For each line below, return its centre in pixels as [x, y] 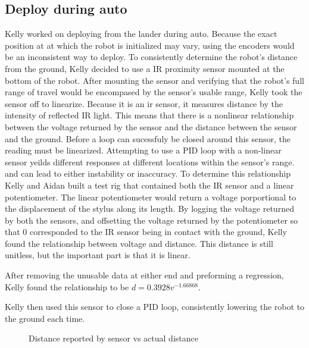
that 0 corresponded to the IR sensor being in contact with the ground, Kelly [146, 232]
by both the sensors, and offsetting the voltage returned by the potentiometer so [152, 220]
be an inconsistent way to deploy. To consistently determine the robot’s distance [151, 57]
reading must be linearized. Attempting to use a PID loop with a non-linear [143, 150]
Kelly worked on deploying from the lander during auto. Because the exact [141, 34]
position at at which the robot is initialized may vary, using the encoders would [150, 45]
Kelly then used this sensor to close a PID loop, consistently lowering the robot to [155, 307]
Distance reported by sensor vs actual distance [113, 338]
